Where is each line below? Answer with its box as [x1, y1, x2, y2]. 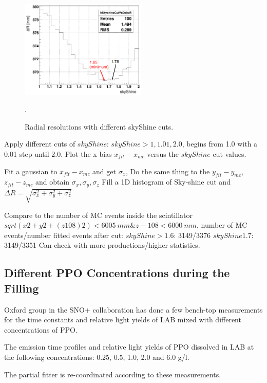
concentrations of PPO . [4, 324, 78, 335]
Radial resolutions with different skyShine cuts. [25, 121, 174, 132]
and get [92, 166, 116, 176]
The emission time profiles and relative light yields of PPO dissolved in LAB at [4, 341, 254, 352]
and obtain [35, 176, 70, 187]
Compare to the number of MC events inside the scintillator [4, 209, 193, 220]
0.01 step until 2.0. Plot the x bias [4, 149, 112, 159]
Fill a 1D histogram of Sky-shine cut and [102, 176, 231, 187]
